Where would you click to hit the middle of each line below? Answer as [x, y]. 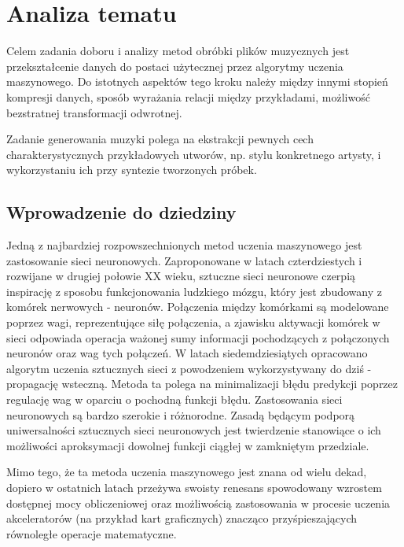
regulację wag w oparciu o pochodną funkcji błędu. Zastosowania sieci [174, 399]
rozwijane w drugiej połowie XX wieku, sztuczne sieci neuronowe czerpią [181, 276]
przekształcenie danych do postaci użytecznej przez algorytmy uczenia [175, 66]
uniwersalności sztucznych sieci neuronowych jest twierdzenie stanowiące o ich [194, 430]
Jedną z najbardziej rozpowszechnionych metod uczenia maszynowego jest [184, 245]
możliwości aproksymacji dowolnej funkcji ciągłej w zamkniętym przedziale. [188, 445]
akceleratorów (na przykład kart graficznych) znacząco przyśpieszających [182, 518]
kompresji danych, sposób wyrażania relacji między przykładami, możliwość [188, 96]
